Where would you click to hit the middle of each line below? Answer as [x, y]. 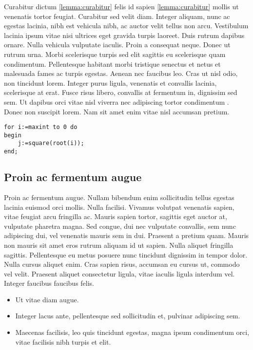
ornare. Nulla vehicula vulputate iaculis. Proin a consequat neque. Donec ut [117, 45]
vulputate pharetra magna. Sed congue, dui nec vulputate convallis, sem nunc [120, 226]
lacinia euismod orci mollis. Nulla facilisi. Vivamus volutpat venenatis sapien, [119, 207]
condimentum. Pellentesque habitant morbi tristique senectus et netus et [112, 64]
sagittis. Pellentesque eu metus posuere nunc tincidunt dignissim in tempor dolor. [126, 254]
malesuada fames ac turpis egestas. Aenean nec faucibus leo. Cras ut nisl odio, [121, 73]
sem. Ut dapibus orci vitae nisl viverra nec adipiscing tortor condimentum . [117, 101]
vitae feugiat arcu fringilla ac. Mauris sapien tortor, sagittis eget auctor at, [116, 216]
